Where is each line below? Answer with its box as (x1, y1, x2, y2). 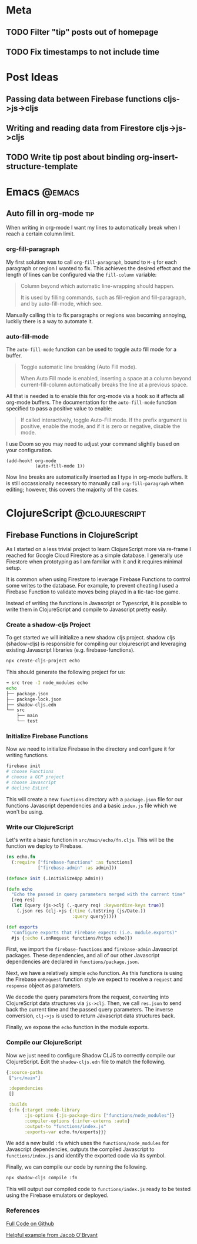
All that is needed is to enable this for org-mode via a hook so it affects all (6, 392, 185, 399)
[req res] (11, 897, 35, 903)
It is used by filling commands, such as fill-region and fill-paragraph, (20, 294, 186, 301)
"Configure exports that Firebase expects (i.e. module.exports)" (11, 930, 178, 936)
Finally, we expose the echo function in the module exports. (6, 1024, 149, 1031)
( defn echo (6, 886, 33, 892)
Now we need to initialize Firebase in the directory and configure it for (6, 745, 175, 752)
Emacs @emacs (6, 185, 79, 198)
